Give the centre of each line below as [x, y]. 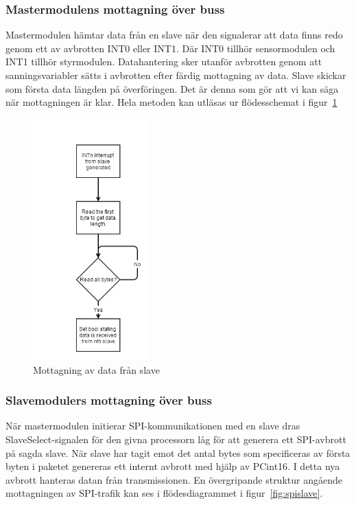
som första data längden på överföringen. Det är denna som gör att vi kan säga [172, 88]
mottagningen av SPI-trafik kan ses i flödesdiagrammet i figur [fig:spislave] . [164, 493]
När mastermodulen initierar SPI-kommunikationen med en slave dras [153, 426]
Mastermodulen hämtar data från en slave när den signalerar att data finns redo [174, 35]
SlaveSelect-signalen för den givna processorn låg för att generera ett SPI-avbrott [176, 439]
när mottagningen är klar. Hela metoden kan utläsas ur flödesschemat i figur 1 [171, 102]
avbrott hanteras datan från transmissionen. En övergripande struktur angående [174, 479]
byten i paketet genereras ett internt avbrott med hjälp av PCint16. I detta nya [173, 466]
